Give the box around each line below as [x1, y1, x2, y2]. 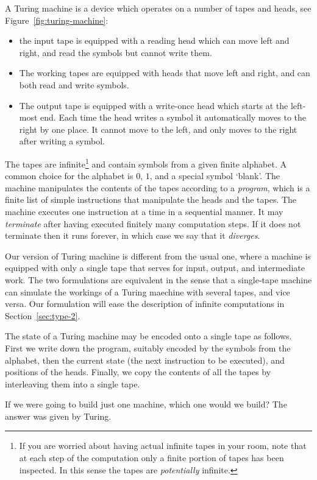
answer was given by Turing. [5, 409, 112, 422]
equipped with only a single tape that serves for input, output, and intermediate [5, 261, 305, 274]
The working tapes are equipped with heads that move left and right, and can [19, 66, 310, 79]
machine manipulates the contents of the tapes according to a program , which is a [5, 181, 310, 194]
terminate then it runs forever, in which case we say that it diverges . [5, 229, 260, 242]
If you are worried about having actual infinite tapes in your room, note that [19, 439, 307, 452]
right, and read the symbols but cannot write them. [19, 46, 212, 58]
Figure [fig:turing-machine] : [5, 13, 109, 26]
